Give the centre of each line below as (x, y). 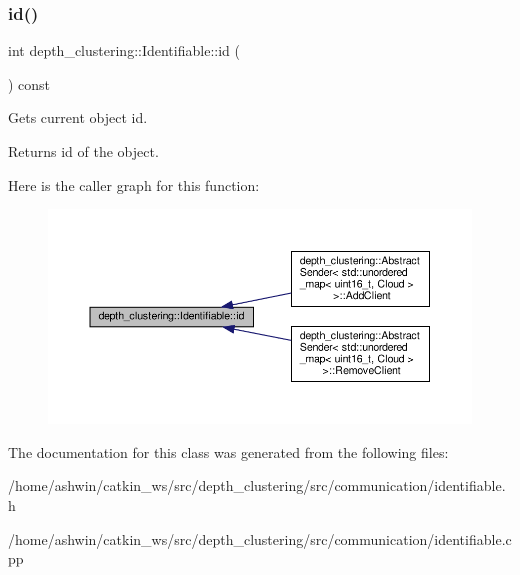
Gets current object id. (78, 117)
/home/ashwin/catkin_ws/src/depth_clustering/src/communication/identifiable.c (260, 538)
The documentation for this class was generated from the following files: (228, 451)
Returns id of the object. (83, 151)
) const (29, 83)
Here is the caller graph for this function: (134, 184)
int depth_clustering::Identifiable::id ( (124, 50)
